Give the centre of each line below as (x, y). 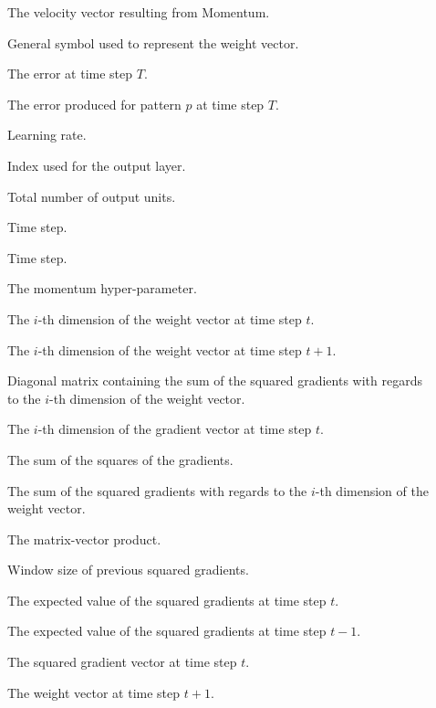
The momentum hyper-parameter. (102, 288)
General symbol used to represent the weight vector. (153, 42)
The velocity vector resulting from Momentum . (139, 12)
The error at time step (70, 74)
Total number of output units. (92, 196)
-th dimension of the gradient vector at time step (175, 429)
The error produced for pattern (94, 104)
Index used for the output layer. (97, 165)
